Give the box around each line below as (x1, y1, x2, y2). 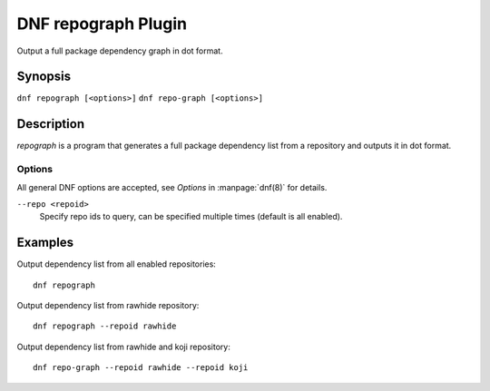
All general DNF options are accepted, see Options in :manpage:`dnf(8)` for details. (16, 181, 328, 192)
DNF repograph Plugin (16, 14, 188, 34)
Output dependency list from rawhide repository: (16, 299, 200, 310)
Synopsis (16, 69, 72, 84)
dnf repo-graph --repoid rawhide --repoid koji (33, 363, 249, 373)
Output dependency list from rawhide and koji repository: (16, 341, 230, 352)
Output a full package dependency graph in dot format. (16, 45, 223, 56)
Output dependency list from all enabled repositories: (16, 259, 217, 269)
